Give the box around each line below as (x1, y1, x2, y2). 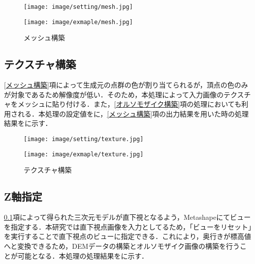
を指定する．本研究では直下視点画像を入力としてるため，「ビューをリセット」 (4, 221, 252, 232)
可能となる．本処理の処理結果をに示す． (17, 250, 149, 261)
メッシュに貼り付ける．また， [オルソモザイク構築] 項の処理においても (17, 99, 242, 109)
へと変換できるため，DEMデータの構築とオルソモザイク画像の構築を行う (4, 240, 240, 251)
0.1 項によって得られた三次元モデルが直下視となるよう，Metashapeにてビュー (4, 212, 251, 222)
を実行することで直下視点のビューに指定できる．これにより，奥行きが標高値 (4, 231, 252, 241)
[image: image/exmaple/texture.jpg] (24, 150, 144, 158)
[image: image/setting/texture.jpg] (24, 136, 144, 143)
